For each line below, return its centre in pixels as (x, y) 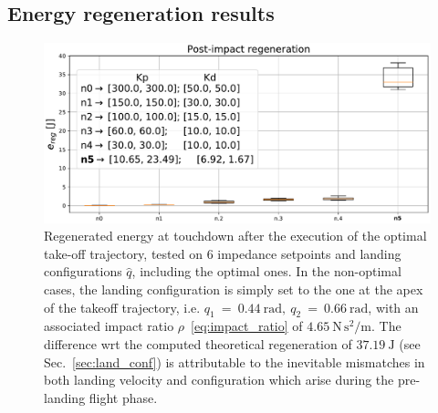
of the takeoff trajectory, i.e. (122, 307)
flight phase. (123, 397)
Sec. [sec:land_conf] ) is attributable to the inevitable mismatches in (235, 361)
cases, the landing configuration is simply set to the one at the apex (234, 289)
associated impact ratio (109, 326)
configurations (83, 271)
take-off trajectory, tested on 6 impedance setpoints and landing (223, 253)
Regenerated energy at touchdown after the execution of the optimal (235, 236)
